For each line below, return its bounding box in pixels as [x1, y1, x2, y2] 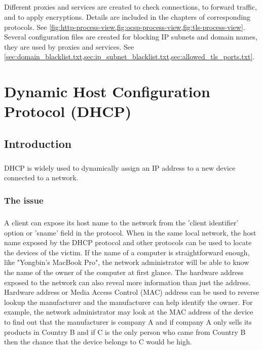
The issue [4, 193, 44, 206]
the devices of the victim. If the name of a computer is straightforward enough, [4, 247, 250, 257]
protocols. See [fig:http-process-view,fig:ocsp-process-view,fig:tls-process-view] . [4, 21, 245, 32]
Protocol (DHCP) [4, 101, 132, 122]
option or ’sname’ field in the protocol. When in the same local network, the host [4, 227, 256, 238]
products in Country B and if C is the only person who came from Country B [4, 326, 246, 337]
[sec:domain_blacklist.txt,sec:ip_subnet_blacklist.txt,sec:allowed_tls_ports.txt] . [4, 51, 255, 62]
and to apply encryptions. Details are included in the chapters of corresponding [4, 11, 251, 22]
